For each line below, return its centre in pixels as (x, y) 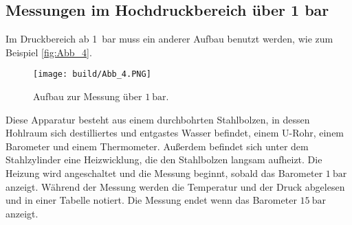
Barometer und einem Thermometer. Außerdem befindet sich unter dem (157, 146)
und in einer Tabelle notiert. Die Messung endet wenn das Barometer (151, 200)
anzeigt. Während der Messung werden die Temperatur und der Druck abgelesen (175, 186)
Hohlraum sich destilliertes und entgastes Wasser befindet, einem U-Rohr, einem (175, 133)
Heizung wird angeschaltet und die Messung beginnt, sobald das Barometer (164, 173)
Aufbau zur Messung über (88, 96)
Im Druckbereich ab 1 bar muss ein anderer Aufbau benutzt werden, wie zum (169, 39)
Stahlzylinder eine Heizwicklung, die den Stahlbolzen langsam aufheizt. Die (164, 159)
